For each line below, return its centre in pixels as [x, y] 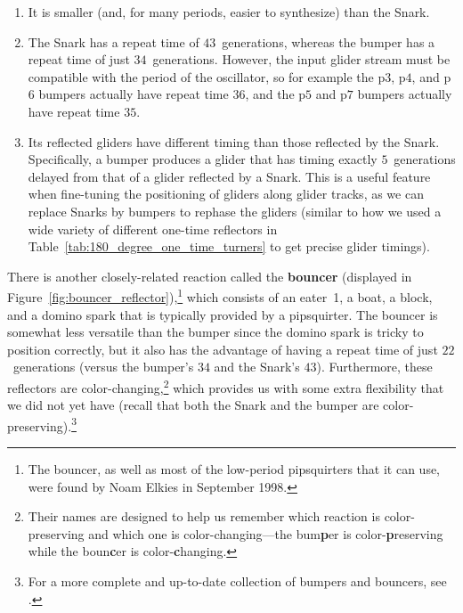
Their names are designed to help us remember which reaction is [204, 516]
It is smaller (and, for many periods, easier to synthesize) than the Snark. [229, 12]
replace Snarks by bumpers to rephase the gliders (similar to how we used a [235, 211]
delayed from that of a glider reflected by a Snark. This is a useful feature [229, 176]
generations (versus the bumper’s [103, 367]
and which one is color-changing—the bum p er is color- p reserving [266, 533]
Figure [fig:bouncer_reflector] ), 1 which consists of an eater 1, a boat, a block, [220, 295]
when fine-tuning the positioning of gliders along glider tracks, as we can [226, 194]
